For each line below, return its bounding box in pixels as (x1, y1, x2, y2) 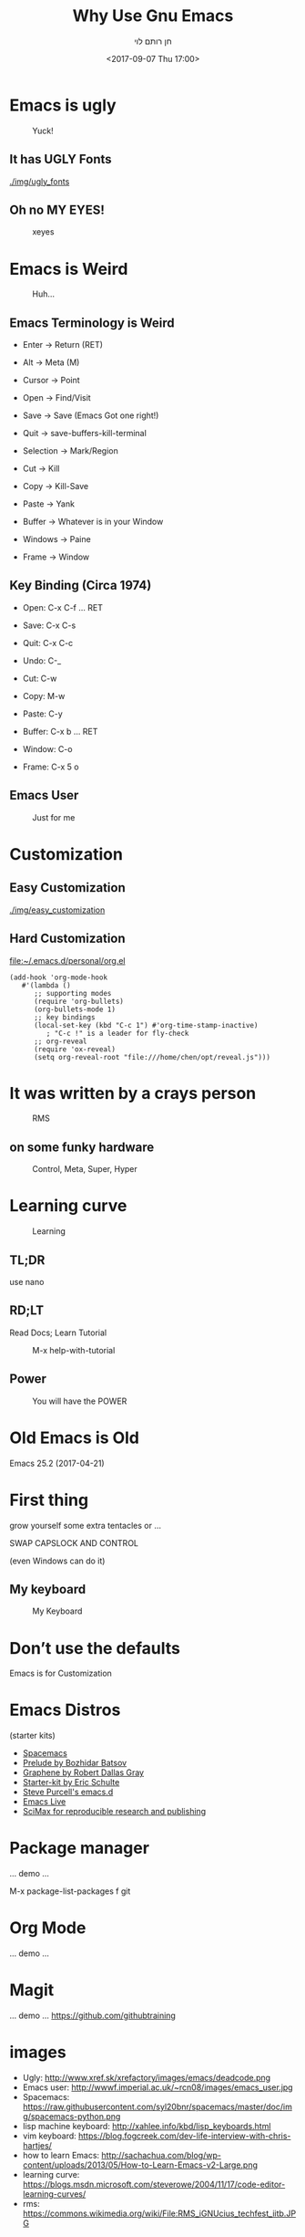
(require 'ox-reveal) (33, 1044, 117, 1054)
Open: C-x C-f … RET (22, 601, 103, 612)
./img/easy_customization (9, 904, 106, 915)
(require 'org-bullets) (33, 997, 125, 1006)
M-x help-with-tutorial (32, 1344, 116, 1355)
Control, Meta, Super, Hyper (32, 1164, 138, 1175)
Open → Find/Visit (22, 392, 91, 403)
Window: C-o (22, 743, 73, 754)
